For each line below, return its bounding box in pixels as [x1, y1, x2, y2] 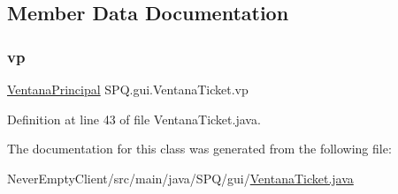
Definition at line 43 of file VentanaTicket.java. [7, 109, 261, 128]
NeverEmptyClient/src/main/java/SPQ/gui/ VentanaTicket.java [7, 168, 354, 187]
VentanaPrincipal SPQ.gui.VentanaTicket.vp [7, 80, 249, 98]
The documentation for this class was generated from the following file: [7, 139, 392, 158]
